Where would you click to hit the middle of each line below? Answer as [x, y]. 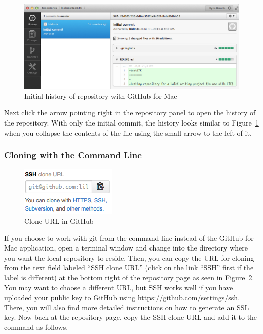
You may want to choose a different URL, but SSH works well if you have [119, 287]
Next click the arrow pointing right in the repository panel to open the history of [130, 113]
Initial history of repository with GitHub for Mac [101, 95]
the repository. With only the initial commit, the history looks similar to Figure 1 [131, 123]
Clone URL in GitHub [59, 221]
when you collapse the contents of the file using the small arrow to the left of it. [128, 132]
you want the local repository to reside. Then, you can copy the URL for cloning [129, 257]
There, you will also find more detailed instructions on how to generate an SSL [127, 307]
